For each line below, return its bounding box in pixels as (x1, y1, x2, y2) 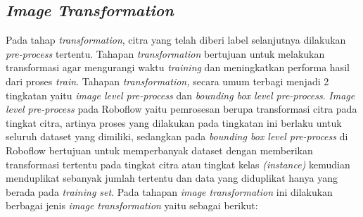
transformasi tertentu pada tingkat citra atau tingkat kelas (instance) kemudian (6, 156, 350, 171)
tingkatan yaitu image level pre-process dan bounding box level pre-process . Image (6, 87, 355, 102)
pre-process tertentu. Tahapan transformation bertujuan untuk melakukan (6, 46, 325, 61)
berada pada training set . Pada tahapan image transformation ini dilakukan (6, 184, 333, 199)
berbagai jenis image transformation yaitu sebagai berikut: (6, 198, 258, 213)
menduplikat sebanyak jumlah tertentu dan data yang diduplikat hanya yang (6, 170, 338, 185)
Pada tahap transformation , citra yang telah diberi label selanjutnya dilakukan (6, 32, 346, 47)
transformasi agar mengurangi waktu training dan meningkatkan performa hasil (6, 60, 350, 75)
